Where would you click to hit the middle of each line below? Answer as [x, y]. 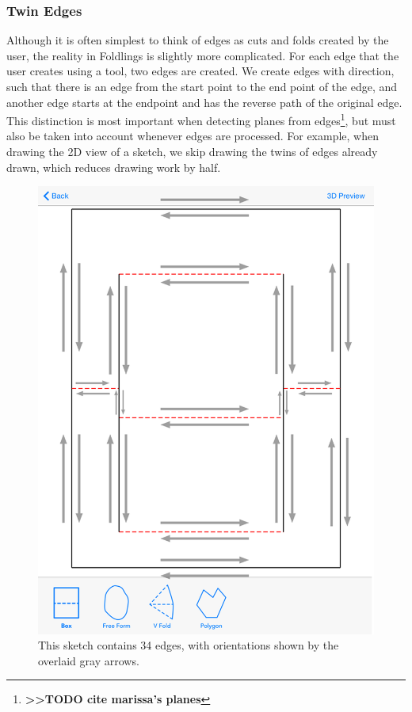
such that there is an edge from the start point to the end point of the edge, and [202, 86]
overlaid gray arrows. [89, 660]
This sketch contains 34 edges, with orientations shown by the [189, 645]
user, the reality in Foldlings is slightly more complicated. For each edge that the [203, 55]
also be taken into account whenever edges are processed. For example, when [193, 136]
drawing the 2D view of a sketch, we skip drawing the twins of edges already [192, 152]
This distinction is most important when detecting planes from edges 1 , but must [201, 119]
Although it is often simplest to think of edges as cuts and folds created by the [198, 40]
